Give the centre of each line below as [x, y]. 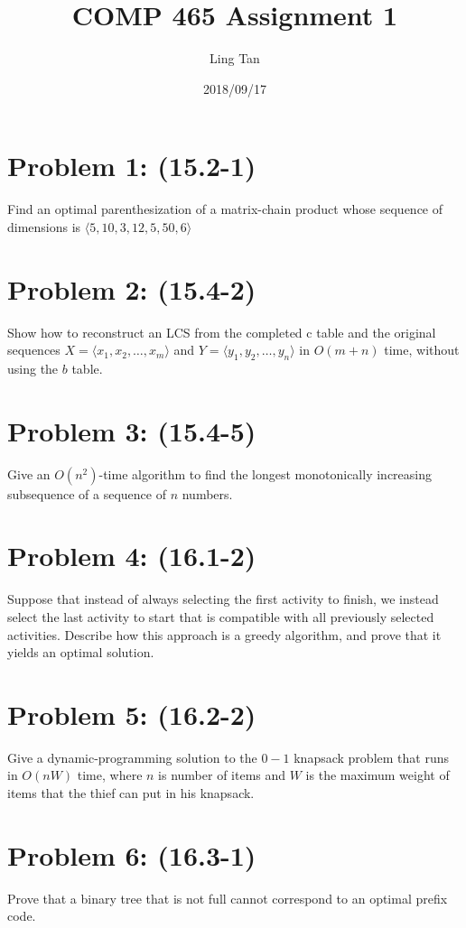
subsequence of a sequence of [87, 493]
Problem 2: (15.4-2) [132, 288]
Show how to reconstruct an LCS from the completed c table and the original [222, 332]
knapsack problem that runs [371, 757]
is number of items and [222, 775]
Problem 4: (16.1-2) [132, 556]
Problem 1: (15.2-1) [132, 166]
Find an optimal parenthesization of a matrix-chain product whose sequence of [225, 209]
